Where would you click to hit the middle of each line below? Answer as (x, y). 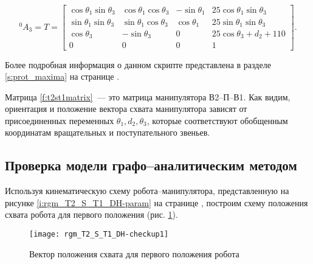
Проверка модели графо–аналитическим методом (151, 165)
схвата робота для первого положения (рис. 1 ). (91, 214)
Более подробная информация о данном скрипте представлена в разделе (138, 64)
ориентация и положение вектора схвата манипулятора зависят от (126, 109)
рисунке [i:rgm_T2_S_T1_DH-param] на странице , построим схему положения (156, 202)
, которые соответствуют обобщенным (217, 120)
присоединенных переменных (60, 120)
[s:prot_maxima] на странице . (62, 76)
